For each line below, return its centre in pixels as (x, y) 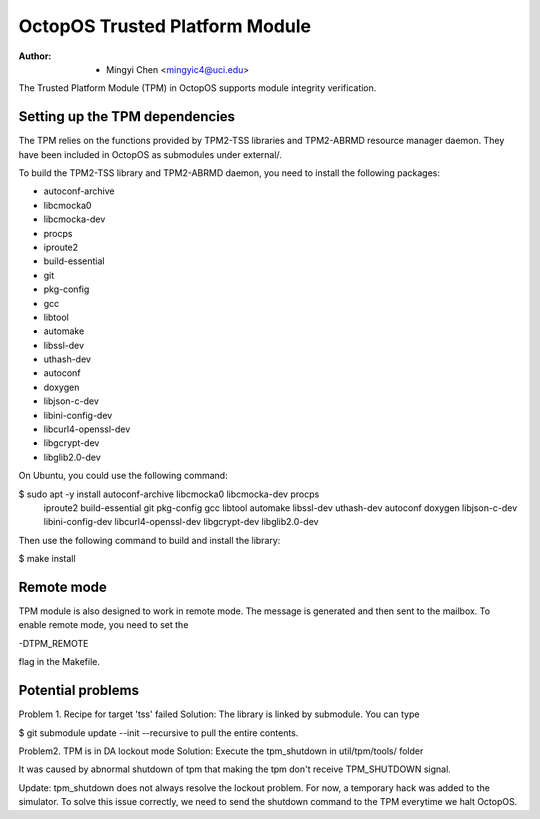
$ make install (47, 559)
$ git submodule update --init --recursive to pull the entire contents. (158, 732)
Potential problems (79, 690)
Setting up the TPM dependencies (126, 116)
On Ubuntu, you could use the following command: (123, 476)
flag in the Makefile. (59, 662)
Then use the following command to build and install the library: (149, 540)
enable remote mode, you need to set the (103, 625)
